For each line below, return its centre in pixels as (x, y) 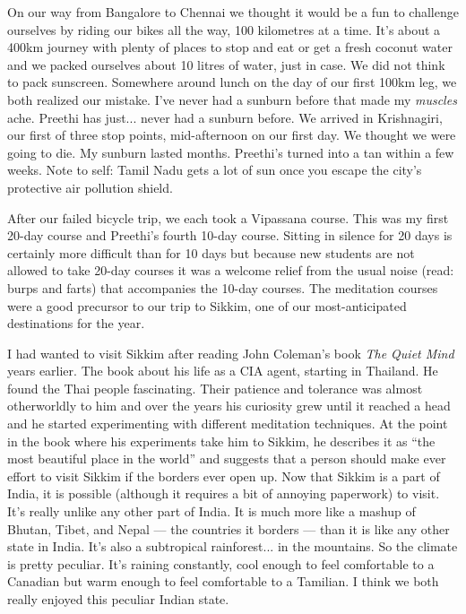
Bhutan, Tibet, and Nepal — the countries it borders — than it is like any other (229, 528)
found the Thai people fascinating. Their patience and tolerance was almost (215, 388)
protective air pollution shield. (90, 187)
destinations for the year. (76, 323)
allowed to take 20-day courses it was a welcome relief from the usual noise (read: (231, 270)
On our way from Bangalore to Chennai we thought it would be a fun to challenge (233, 12)
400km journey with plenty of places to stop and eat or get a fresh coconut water (230, 47)
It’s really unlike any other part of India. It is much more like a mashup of (211, 511)
